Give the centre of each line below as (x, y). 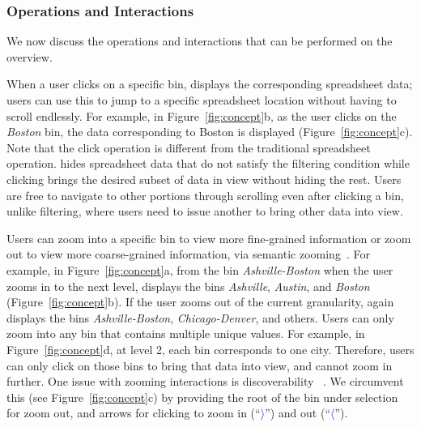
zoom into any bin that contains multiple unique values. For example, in (186, 333)
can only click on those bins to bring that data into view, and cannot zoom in (200, 365)
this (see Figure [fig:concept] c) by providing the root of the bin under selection (202, 397)
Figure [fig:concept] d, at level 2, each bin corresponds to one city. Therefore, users (210, 349)
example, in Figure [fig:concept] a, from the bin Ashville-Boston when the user (200, 269)
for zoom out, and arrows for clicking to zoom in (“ (134, 413)
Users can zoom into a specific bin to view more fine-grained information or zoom (209, 238)
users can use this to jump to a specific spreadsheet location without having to (202, 100)
